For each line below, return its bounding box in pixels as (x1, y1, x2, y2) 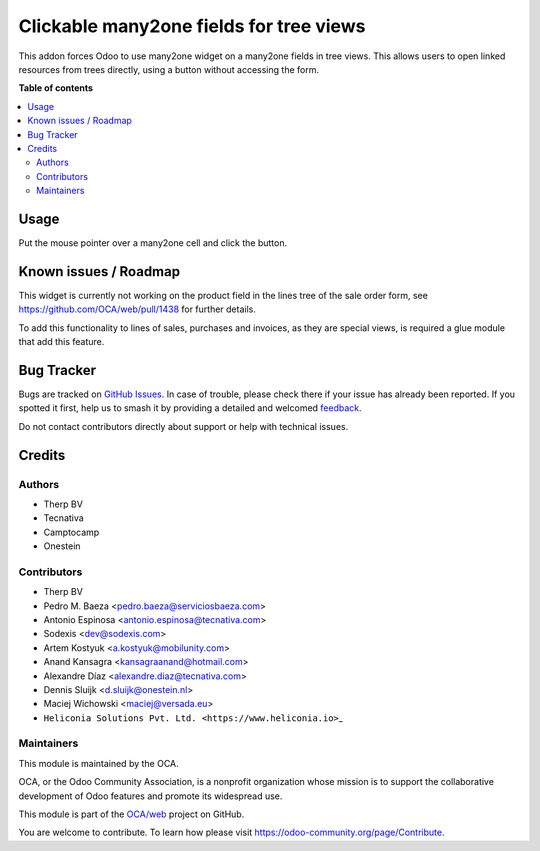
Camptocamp (43, 526, 100, 538)
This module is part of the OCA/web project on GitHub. (18, 808, 245, 820)
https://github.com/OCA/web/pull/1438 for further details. (18, 303, 257, 315)
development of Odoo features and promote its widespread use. (18, 790, 283, 802)
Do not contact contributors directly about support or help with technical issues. (18, 420, 349, 432)
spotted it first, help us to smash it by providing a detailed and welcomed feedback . (18, 402, 362, 414)
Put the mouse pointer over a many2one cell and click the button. (18, 236, 288, 249)
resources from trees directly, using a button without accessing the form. (18, 63, 320, 75)
